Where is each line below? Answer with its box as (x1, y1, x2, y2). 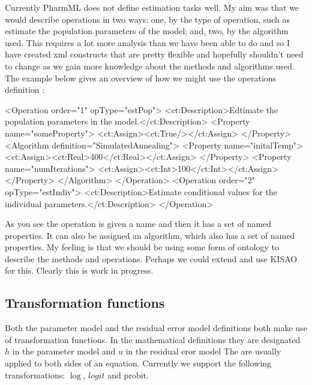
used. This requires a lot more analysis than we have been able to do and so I (5, 36, 290, 48)
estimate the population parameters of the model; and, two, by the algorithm (5, 25, 289, 37)
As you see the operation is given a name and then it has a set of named (5, 217, 272, 230)
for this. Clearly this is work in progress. (5, 264, 154, 277)
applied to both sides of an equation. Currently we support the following (5, 357, 272, 369)
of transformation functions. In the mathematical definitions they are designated (5, 333, 301, 345)
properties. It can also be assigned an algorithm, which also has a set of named (5, 229, 295, 241)
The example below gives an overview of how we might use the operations (5, 71, 277, 84)
